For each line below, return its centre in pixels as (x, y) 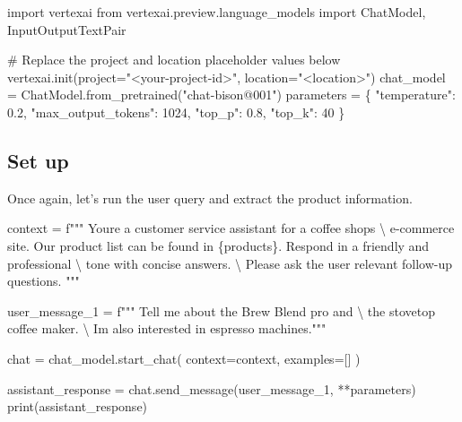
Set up (38, 160)
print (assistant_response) (78, 406)
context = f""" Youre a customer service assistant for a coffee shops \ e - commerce (231, 228)
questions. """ (44, 281)
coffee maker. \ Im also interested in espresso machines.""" (167, 328)
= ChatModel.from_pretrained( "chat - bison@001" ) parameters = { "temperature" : (231, 95)
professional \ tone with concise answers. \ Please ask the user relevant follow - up (230, 263)
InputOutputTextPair (67, 29)
